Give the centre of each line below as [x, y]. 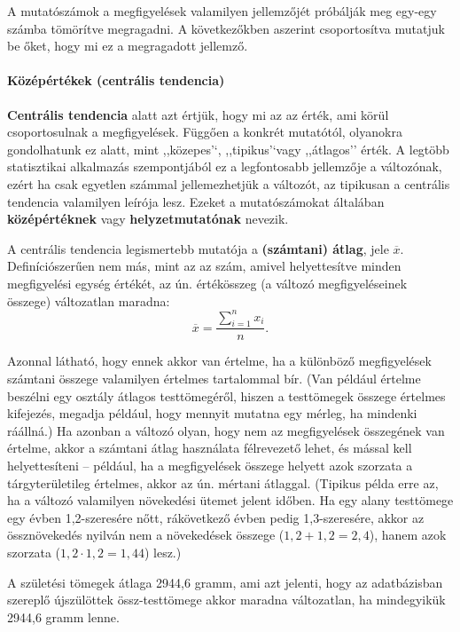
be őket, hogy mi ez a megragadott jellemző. [128, 46]
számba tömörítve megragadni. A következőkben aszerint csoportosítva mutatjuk [226, 28]
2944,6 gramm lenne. [63, 616]
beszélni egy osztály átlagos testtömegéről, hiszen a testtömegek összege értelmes [226, 395]
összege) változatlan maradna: [89, 300]
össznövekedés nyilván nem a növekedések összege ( [146, 535]
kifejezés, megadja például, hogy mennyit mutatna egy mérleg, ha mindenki [212, 413]
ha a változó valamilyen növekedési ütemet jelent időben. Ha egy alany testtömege [230, 500]
